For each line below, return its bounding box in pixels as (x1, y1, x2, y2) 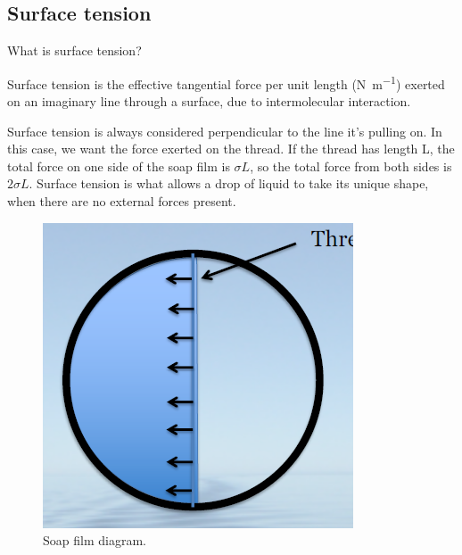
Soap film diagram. (43, 531, 146, 550)
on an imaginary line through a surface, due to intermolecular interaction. (7, 92, 411, 111)
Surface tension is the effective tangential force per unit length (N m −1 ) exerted (7, 71, 445, 93)
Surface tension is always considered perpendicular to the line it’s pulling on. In (7, 121, 442, 140)
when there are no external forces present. (7, 192, 236, 211)
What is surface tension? (7, 41, 142, 60)
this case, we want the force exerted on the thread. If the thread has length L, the (7, 139, 455, 158)
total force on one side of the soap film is (7, 156, 230, 175)
